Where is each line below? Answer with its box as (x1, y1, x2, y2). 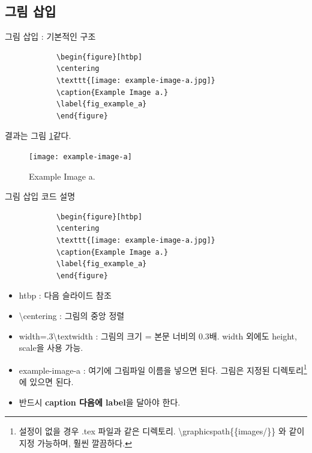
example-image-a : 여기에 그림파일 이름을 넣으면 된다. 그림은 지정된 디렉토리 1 (19, 362, 307, 376)
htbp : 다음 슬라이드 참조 (19, 289, 112, 302)
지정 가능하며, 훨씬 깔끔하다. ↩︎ (19, 436, 132, 449)
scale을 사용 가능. (19, 341, 83, 354)
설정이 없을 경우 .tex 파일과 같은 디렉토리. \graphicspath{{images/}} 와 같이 (19, 425, 305, 437)
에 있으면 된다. (19, 375, 74, 388)
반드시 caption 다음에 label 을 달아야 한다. (19, 395, 181, 408)
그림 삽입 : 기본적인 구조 (5, 30, 96, 43)
